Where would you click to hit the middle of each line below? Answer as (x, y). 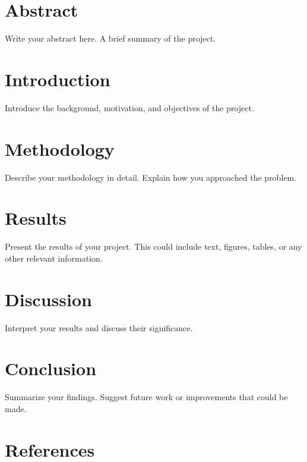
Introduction (58, 79)
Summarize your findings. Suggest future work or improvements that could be (146, 397)
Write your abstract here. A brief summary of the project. (110, 38)
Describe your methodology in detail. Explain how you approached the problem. (151, 177)
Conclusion (51, 368)
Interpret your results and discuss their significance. (99, 327)
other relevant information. (54, 258)
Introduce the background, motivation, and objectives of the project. (129, 107)
